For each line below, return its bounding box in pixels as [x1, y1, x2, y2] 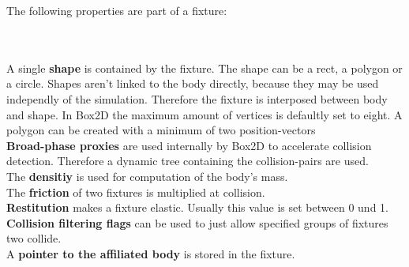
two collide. [6, 230, 62, 246]
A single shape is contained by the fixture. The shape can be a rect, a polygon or [6, 59, 403, 76]
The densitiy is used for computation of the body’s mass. [6, 167, 288, 184]
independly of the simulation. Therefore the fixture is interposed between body [6, 90, 388, 107]
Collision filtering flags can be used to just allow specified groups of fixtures [6, 214, 388, 231]
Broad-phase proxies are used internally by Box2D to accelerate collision [6, 137, 372, 153]
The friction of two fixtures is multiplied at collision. [6, 183, 265, 200]
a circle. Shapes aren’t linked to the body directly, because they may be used [6, 75, 379, 92]
